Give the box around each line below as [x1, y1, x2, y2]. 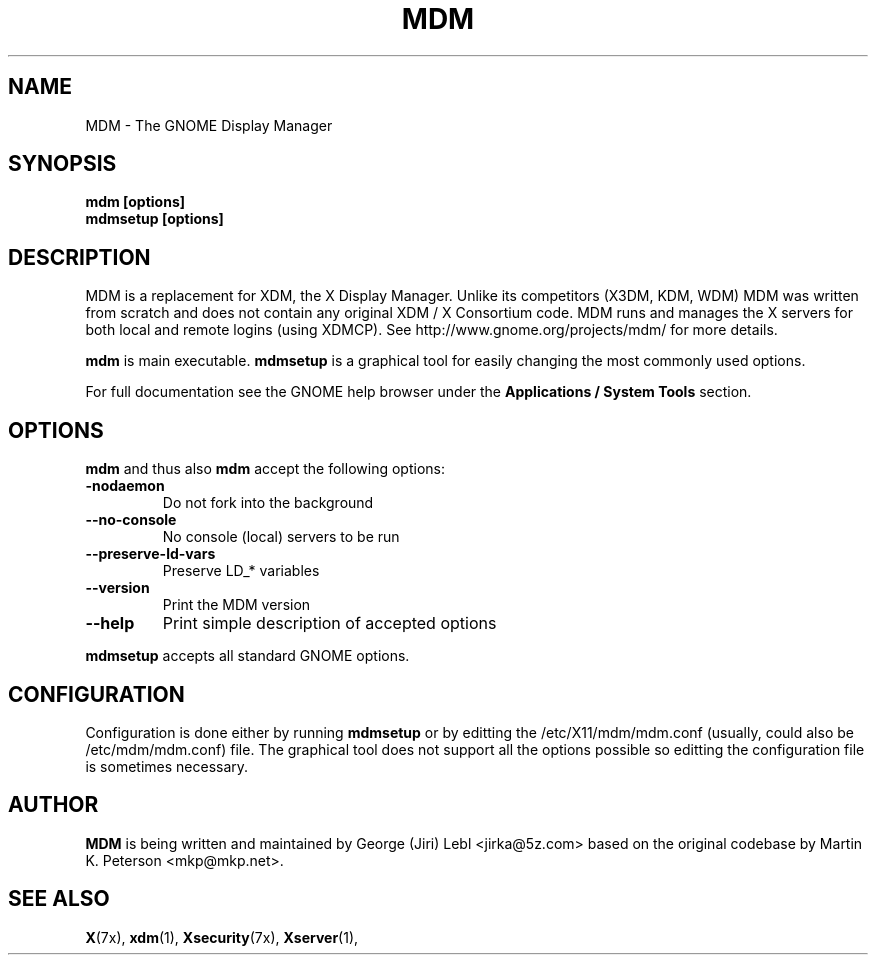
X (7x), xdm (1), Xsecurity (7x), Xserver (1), [85, 928, 359, 946]
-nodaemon [85, 477, 165, 495]
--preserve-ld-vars [85, 545, 216, 563]
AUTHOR [8, 792, 99, 818]
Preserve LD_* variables [162, 562, 320, 580]
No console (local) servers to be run [162, 528, 400, 546]
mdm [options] [85, 193, 186, 211]
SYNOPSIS [8, 151, 117, 177]
